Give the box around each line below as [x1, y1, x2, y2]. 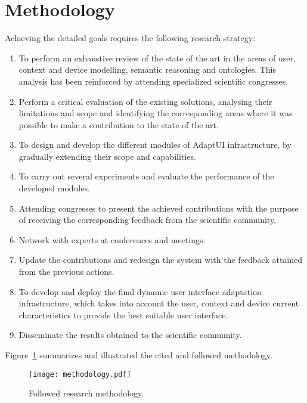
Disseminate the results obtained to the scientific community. [18, 328, 242, 341]
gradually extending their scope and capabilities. [18, 150, 196, 162]
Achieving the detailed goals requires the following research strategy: [5, 32, 256, 44]
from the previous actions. [18, 265, 114, 278]
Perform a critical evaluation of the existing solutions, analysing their [18, 95, 272, 107]
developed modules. [18, 182, 90, 194]
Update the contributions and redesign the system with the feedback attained [18, 253, 303, 266]
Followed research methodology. [29, 387, 144, 399]
